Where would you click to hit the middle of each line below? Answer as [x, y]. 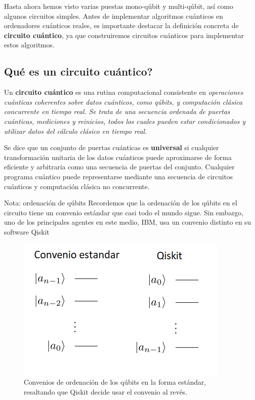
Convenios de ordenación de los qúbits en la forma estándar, [115, 382]
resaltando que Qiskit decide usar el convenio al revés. [106, 391]
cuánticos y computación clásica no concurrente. [77, 186]
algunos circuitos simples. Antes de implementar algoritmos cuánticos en [114, 16]
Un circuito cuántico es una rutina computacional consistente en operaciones [124, 92]
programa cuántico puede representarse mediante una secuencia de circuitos [118, 176]
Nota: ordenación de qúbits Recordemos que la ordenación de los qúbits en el [121, 203]
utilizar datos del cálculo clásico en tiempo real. [76, 131]
